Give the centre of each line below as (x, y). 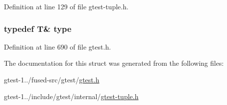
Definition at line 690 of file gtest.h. (58, 46)
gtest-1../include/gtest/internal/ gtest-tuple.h (71, 96)
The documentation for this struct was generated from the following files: (114, 63)
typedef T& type (38, 28)
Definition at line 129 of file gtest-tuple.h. (66, 6)
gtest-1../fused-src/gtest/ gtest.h (52, 79)
